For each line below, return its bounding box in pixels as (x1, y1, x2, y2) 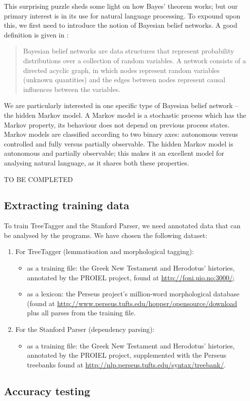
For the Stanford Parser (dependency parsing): (15, 324, 155, 334)
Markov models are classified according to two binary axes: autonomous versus (4, 129, 238, 139)
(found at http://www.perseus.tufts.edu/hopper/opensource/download (27, 298, 237, 308)
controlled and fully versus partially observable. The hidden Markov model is (4, 138, 233, 148)
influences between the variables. (23, 84, 121, 94)
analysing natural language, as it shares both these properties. (4, 157, 189, 167)
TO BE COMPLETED (4, 174, 73, 184)
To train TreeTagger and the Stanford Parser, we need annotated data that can (4, 220, 241, 231)
